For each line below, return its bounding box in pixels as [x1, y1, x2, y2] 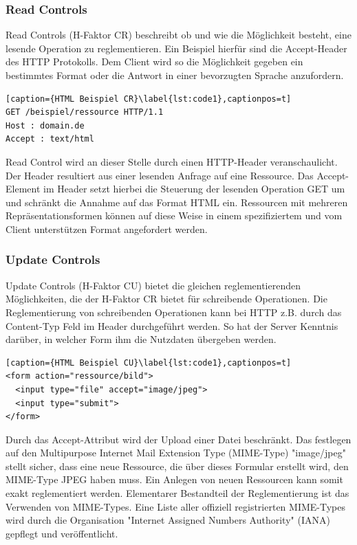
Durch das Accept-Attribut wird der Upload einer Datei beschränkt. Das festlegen [6, 432, 351, 446]
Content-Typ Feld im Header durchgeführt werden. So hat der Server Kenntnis [6, 318, 338, 333]
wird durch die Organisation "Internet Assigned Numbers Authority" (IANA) [6, 513, 330, 527]
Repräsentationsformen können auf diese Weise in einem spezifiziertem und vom [6, 208, 343, 223]
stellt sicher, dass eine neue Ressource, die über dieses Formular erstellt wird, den [6, 458, 349, 473]
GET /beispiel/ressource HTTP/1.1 [6, 107, 164, 118]
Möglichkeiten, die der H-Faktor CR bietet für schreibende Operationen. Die [6, 291, 327, 306]
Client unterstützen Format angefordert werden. [6, 221, 208, 236]
